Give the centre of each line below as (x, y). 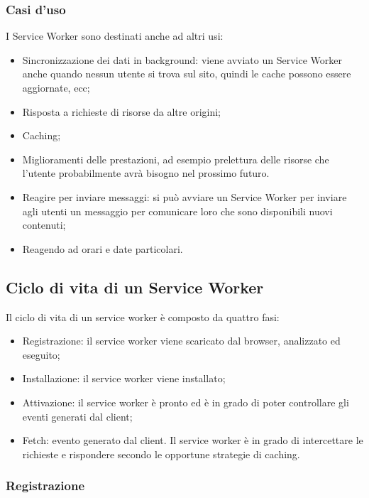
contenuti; (44, 225)
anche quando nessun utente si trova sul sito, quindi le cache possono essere (187, 74)
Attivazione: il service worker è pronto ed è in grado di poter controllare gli (186, 402)
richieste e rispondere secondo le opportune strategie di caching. (161, 454)
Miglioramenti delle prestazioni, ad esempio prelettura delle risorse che (176, 159)
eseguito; (41, 354)
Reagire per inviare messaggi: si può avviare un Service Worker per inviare (184, 196)
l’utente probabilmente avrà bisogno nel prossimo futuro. (146, 173)
